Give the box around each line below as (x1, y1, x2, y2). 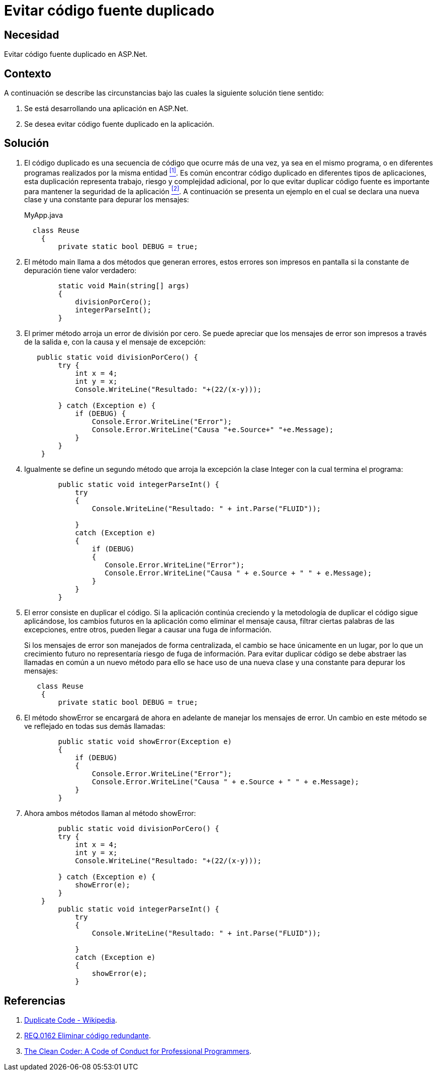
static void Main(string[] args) (58, 282, 190, 290)
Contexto (4, 67, 51, 80)
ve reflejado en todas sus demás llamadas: (24, 722, 165, 731)
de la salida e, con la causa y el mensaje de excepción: (24, 338, 206, 347)
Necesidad (4, 28, 59, 41)
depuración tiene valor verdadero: (24, 266, 137, 275)
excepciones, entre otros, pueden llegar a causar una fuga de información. (24, 625, 272, 634)
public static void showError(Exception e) (58, 737, 232, 746)
